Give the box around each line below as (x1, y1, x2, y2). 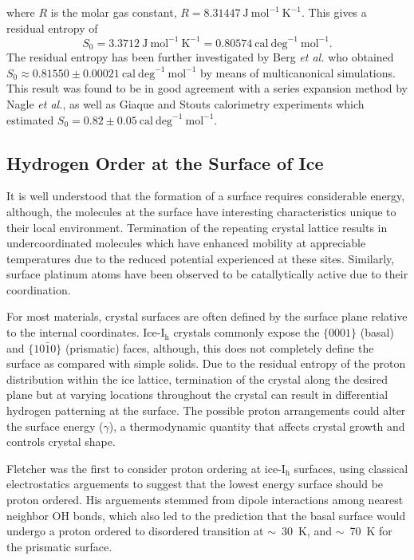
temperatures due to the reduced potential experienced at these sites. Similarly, (6, 250, 395, 266)
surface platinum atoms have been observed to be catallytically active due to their (6, 266, 408, 282)
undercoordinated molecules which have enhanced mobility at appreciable (6, 235, 366, 251)
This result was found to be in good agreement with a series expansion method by (6, 80, 408, 97)
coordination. (6, 281, 71, 298)
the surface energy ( (6, 417, 104, 434)
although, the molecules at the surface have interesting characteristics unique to (6, 203, 396, 219)
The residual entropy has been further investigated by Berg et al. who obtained (6, 49, 394, 65)
